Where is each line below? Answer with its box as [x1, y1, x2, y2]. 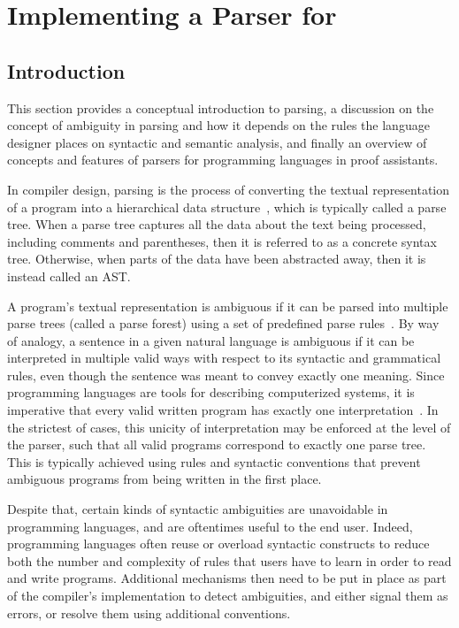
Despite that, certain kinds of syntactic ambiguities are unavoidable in [7, 500, 388, 518]
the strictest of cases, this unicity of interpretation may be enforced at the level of [7, 417, 451, 436]
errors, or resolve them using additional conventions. [7, 603, 291, 622]
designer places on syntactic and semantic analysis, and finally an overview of [7, 133, 427, 151]
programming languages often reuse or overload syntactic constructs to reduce [7, 534, 430, 553]
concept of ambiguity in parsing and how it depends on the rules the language [7, 116, 430, 134]
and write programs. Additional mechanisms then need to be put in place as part [7, 569, 447, 587]
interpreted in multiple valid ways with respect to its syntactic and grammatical [7, 348, 441, 367]
